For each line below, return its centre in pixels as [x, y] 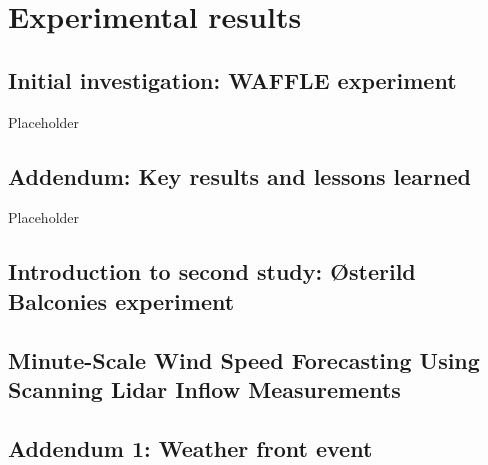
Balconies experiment [121, 300]
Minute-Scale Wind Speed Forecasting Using [244, 359]
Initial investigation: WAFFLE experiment [232, 79]
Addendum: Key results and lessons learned [239, 175]
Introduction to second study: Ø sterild [212, 271]
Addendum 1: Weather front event [190, 447]
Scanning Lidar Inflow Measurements [204, 388]
